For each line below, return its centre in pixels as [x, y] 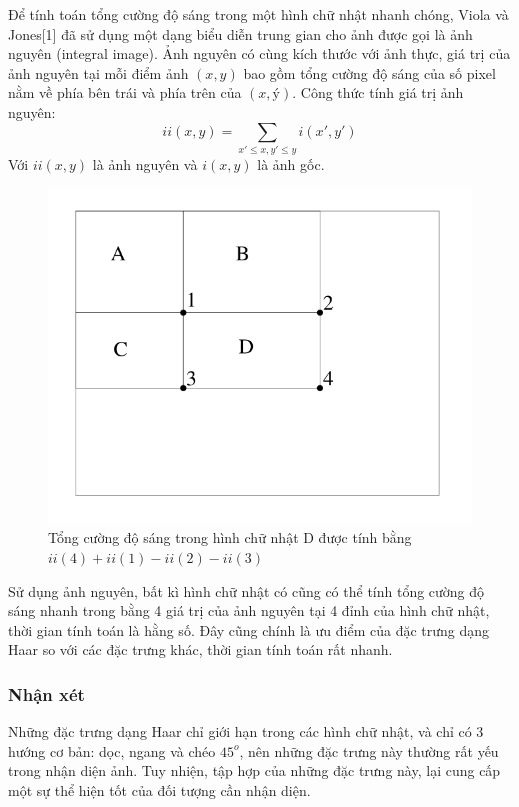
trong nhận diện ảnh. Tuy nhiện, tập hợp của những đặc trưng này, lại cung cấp [254, 770]
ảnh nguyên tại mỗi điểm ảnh [98, 72]
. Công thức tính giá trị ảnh [378, 92]
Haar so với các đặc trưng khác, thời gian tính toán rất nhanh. [200, 649]
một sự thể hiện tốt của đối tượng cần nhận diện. [159, 790]
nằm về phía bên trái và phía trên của [125, 92]
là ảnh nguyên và [145, 163]
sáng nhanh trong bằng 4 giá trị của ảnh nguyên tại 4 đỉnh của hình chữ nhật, [249, 610]
